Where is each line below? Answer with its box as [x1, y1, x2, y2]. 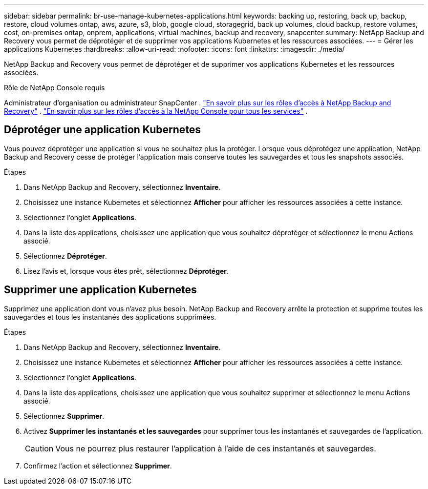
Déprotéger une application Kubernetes [4, 123, 201, 136]
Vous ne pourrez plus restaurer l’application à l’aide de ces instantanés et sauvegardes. [55, 443, 376, 453]
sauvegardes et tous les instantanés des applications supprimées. [4, 312, 216, 321]
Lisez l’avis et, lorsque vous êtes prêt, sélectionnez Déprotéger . [23, 266, 229, 275]
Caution [25, 443, 54, 453]
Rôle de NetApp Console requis [4, 83, 105, 92]
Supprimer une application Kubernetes [4, 284, 197, 296]
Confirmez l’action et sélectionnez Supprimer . [23, 461, 172, 470]
